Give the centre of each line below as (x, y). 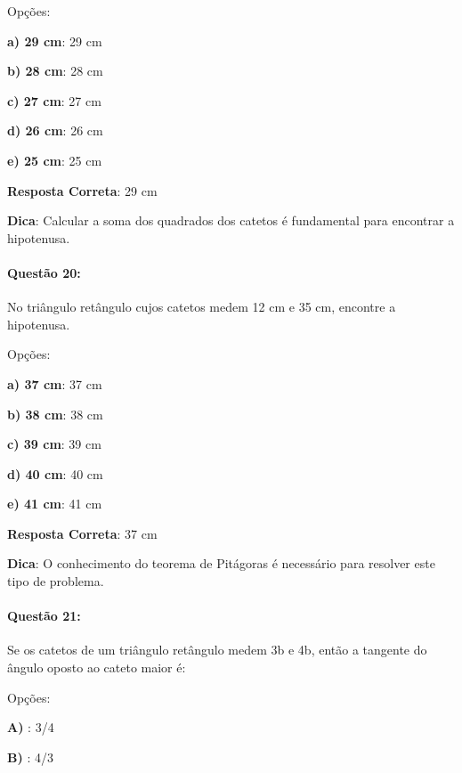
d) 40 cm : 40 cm (55, 473)
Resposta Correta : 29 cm (82, 190)
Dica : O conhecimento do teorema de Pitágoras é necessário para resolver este (221, 563)
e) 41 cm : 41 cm (55, 504)
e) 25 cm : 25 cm (55, 160)
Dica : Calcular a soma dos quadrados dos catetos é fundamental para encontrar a (231, 220)
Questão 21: (44, 616)
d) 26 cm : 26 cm (55, 130)
